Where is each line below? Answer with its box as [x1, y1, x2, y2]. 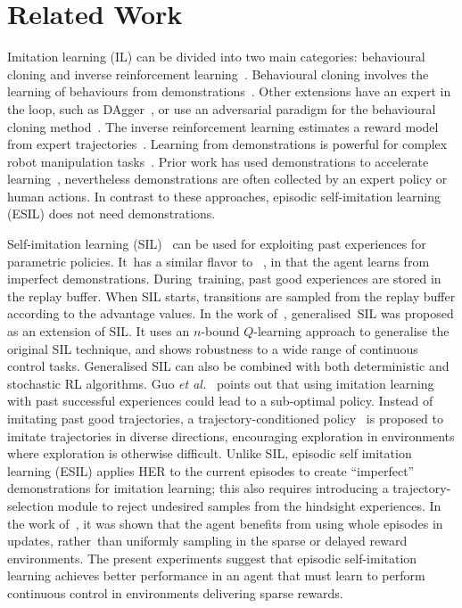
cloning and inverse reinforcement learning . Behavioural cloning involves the [7, 64, 429, 83]
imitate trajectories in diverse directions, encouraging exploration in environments [7, 426, 455, 445]
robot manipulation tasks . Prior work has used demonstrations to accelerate [7, 152, 429, 170]
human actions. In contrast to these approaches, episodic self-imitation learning [7, 186, 441, 205]
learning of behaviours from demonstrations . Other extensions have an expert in [7, 82, 451, 101]
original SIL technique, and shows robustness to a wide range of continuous [7, 339, 418, 357]
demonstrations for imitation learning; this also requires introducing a [7, 479, 389, 497]
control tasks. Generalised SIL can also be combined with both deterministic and [7, 357, 450, 375]
